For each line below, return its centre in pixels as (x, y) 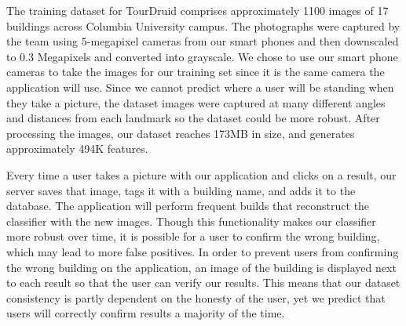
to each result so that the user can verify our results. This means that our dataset (203, 283)
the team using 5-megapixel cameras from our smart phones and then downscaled (203, 41)
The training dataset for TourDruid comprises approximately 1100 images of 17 (198, 10)
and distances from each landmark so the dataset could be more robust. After (193, 118)
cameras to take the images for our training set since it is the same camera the (196, 72)
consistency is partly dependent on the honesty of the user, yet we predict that (196, 297)
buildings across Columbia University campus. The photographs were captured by (203, 25)
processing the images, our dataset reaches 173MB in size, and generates (181, 133)
